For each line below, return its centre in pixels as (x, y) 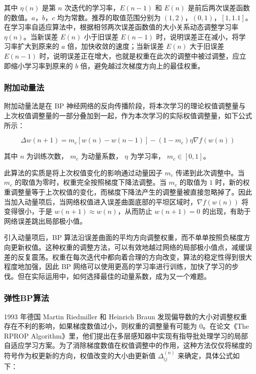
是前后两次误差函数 (219, 7)
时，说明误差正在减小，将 (198, 36)
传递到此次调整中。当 (210, 172)
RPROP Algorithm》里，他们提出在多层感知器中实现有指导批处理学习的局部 (126, 335)
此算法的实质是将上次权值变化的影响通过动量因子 (83, 172)
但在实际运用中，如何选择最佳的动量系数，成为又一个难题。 (114, 276)
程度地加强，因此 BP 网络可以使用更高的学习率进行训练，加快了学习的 (118, 266)
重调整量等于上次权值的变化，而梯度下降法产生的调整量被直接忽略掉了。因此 (128, 191)
